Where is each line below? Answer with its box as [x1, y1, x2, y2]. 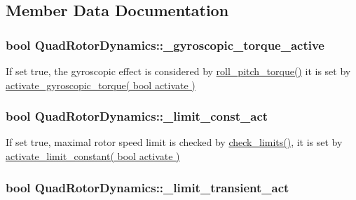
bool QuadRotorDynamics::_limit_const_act [6, 107, 268, 125]
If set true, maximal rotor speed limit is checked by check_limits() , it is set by [6, 135, 343, 149]
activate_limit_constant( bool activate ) [6, 149, 180, 163]
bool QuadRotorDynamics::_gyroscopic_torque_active [6, 36, 324, 53]
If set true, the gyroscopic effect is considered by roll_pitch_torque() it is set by [6, 64, 351, 78]
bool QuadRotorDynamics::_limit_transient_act [6, 178, 289, 196]
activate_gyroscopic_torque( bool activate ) [6, 77, 196, 92]
